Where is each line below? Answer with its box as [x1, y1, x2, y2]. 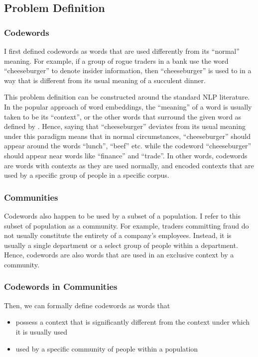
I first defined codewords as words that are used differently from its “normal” [4, 46, 240, 56]
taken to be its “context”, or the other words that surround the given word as [4, 111, 242, 121]
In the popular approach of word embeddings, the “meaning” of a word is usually [4, 101, 252, 112]
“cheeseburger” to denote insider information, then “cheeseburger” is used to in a [4, 65, 252, 76]
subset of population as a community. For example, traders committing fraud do [4, 220, 249, 231]
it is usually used [15, 326, 68, 337]
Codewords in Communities [4, 280, 118, 293]
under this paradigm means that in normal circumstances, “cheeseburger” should [4, 130, 251, 141]
